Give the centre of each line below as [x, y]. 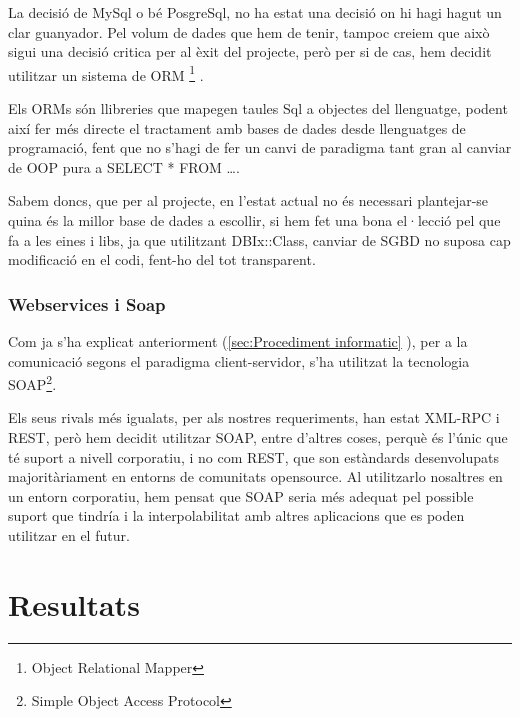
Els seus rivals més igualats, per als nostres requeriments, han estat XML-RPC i [254, 417]
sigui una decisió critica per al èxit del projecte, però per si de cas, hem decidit [250, 51]
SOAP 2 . [32, 382]
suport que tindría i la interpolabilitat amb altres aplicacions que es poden [236, 515]
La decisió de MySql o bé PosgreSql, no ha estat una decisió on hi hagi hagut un [255, 12]
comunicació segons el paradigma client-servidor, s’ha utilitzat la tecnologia [239, 360]
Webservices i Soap [87, 303]
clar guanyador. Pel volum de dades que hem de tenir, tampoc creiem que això [249, 31]
